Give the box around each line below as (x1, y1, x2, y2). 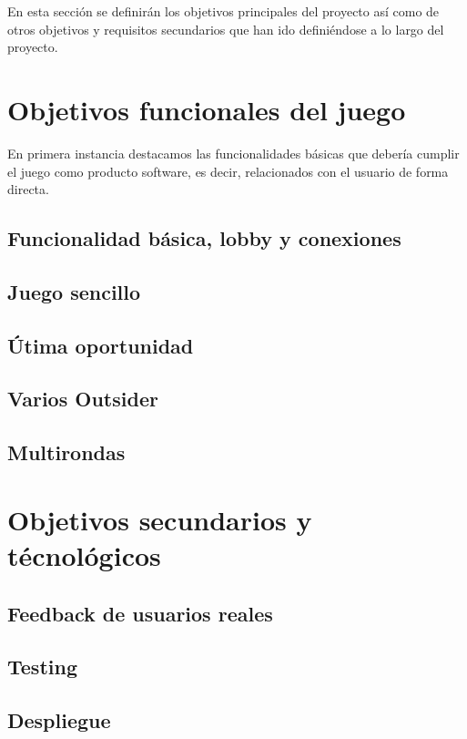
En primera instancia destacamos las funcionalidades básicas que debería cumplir (7, 143, 460, 162)
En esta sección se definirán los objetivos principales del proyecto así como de (7, 2, 440, 20)
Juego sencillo (7, 277, 141, 305)
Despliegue (7, 706, 111, 734)
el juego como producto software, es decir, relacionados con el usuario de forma (7, 161, 449, 180)
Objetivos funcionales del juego (7, 90, 406, 128)
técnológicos (7, 536, 161, 573)
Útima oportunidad (7, 331, 194, 359)
